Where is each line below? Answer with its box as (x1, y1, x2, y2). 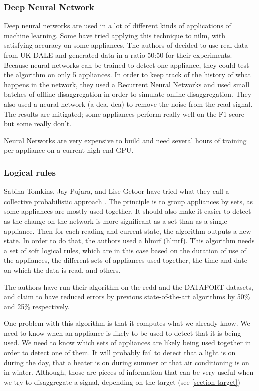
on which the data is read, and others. (4, 264, 121, 275)
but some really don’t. (4, 118, 72, 129)
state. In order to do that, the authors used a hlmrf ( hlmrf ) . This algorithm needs (4, 235, 255, 246)
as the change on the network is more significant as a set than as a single (4, 215, 227, 226)
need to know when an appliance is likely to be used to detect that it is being (4, 327, 241, 338)
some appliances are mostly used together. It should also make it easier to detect (4, 206, 251, 216)
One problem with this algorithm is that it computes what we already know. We (4, 318, 250, 328)
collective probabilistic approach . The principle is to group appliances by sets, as (4, 195, 253, 206)
